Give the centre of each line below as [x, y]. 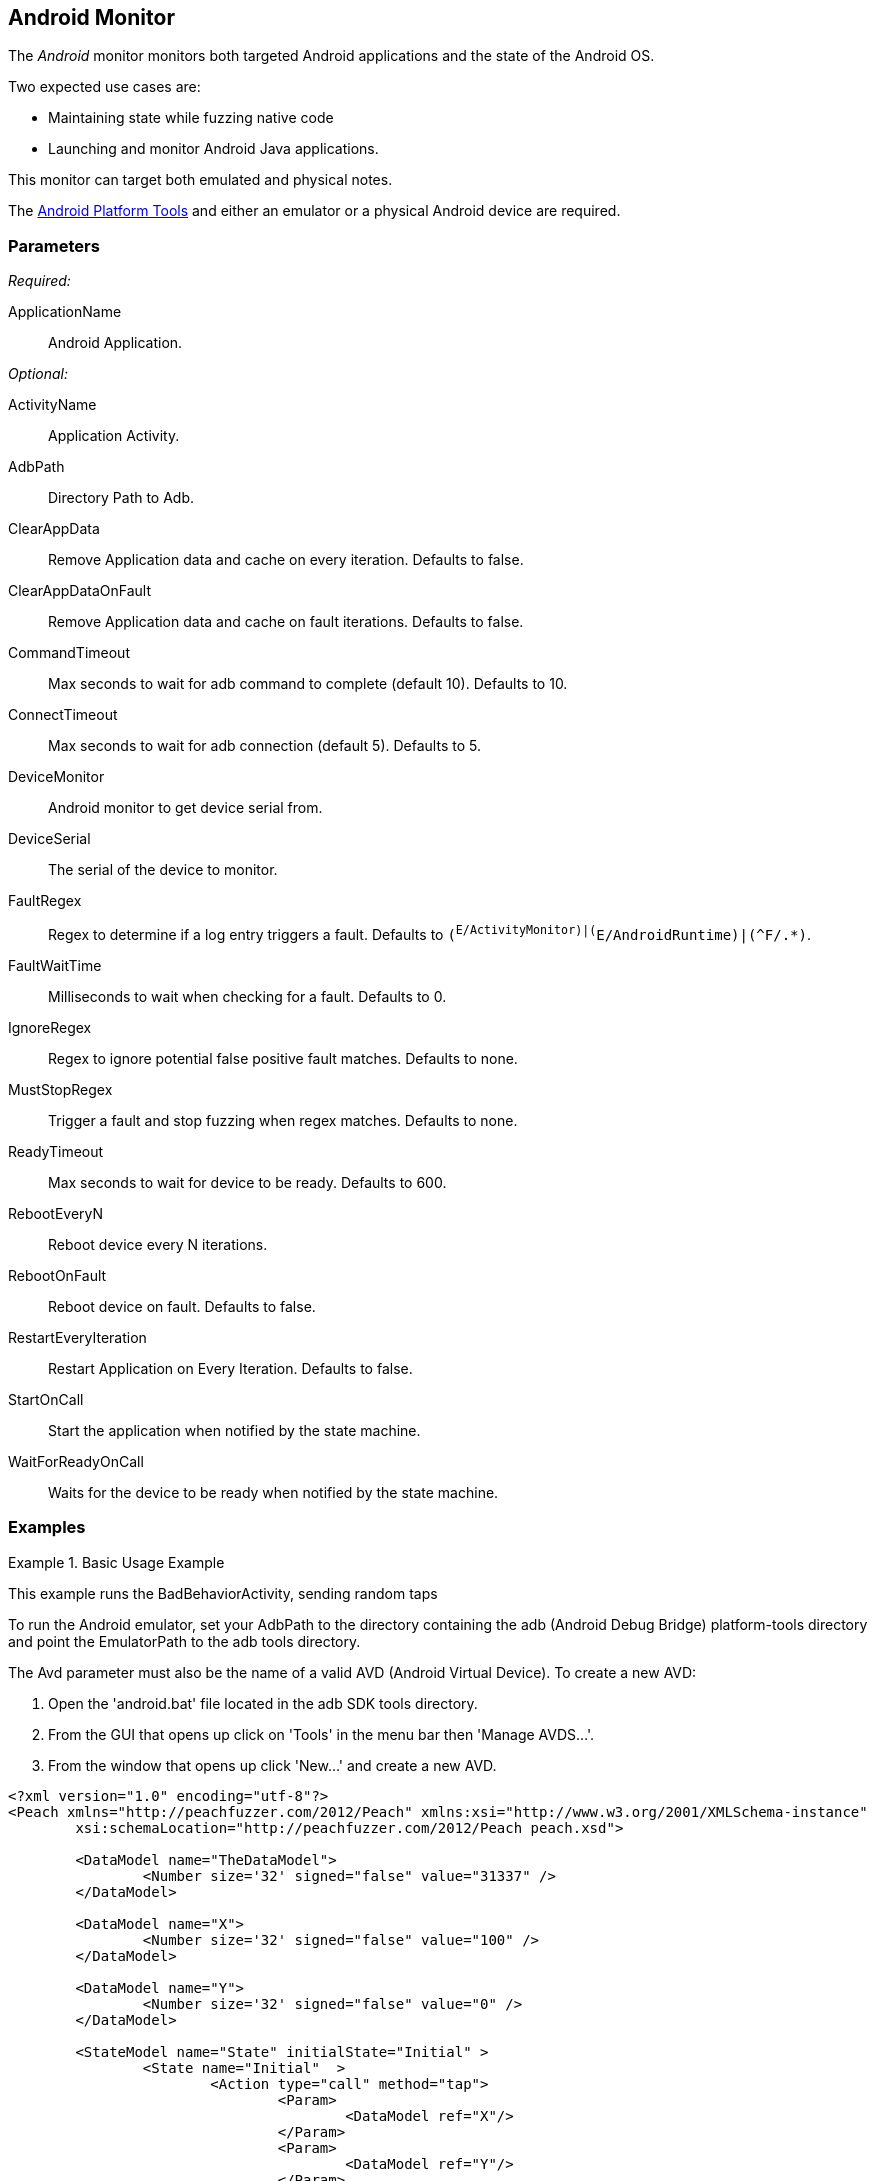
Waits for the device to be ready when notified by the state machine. [273, 1492]
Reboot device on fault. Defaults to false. [182, 1306]
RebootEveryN [56, 1213]
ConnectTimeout [63, 715]
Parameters [54, 245]
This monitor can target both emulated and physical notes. [200, 180]
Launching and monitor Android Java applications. [213, 149]
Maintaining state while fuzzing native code [191, 118]
